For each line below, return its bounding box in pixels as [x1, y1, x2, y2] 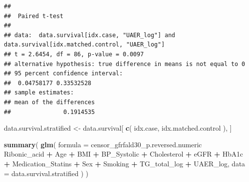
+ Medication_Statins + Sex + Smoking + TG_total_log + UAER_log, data [4, 158, 245, 168]
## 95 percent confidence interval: [4, 70, 123, 77]
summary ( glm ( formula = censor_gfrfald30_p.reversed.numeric [4, 139, 202, 149]
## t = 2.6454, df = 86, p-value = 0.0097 [4, 50, 144, 58]
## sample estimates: [4, 89, 74, 96]
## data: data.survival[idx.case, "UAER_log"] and [4, 31, 175, 39]
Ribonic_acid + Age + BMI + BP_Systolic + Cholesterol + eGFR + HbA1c [4, 149, 243, 159]
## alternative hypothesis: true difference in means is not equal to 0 [4, 60, 245, 68]
